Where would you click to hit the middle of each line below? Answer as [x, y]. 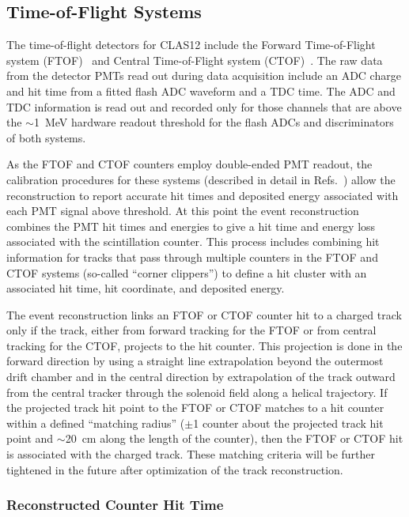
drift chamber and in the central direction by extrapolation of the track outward [201, 377]
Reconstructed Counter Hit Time [115, 505]
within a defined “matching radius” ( [96, 423]
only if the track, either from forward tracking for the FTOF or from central [191, 330]
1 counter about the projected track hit [288, 423]
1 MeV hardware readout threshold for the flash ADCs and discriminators [214, 122]
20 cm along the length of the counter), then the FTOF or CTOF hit [234, 438]
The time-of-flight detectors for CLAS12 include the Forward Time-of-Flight [191, 45]
